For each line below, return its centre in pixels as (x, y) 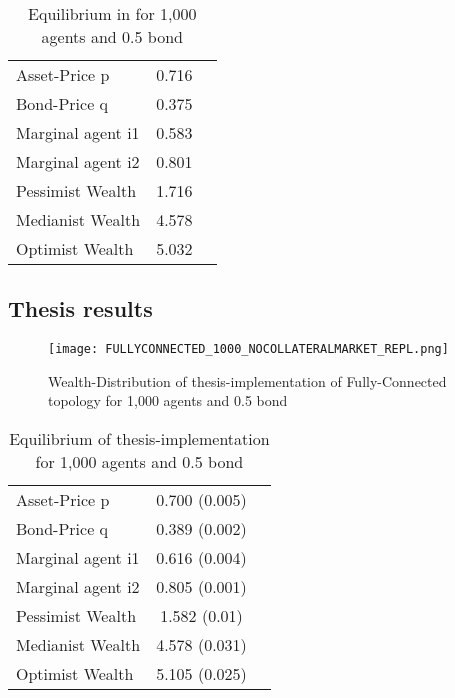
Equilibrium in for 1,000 (112, 13)
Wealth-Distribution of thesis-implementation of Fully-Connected (247, 380)
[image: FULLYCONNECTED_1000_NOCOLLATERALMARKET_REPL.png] (248, 349)
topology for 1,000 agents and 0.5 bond (168, 400)
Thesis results (80, 308)
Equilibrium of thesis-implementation (139, 439)
